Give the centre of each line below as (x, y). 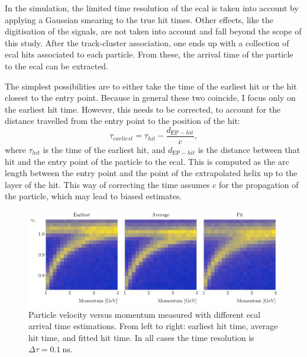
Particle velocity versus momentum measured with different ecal (145, 314)
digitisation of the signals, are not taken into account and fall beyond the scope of (153, 31)
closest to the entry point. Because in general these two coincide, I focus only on (150, 98)
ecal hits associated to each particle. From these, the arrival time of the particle (149, 54)
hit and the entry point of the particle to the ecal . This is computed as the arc (147, 161)
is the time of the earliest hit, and (104, 149)
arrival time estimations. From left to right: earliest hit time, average (153, 326)
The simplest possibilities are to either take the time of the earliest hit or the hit (151, 86)
